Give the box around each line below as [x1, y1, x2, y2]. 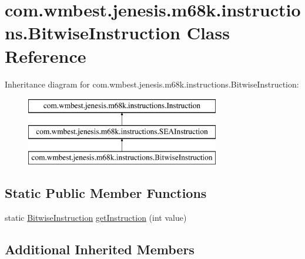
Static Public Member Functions [5, 184, 207, 202]
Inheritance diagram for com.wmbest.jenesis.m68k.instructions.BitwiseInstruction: [5, 78, 299, 90]
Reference [5, 43, 86, 68]
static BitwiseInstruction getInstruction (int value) [5, 211, 187, 224]
